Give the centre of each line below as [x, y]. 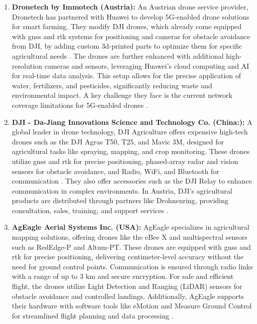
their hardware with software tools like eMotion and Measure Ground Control [132, 306]
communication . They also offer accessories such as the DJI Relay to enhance [132, 181]
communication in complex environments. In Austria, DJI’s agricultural [122, 190]
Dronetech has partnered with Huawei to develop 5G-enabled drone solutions [131, 16]
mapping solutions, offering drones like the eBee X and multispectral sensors [130, 237]
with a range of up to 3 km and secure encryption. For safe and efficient [123, 276]
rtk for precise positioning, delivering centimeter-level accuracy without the [128, 257]
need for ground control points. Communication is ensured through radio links [132, 266]
